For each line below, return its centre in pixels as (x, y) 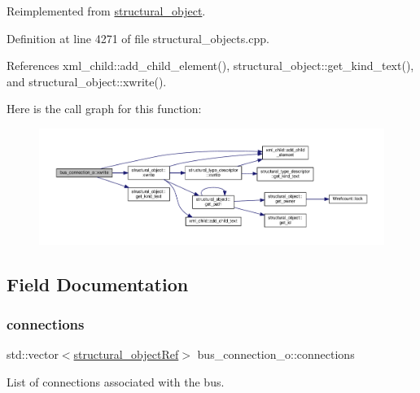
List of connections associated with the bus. (116, 381)
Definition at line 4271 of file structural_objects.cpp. (138, 38)
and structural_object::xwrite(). (87, 81)
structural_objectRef (126, 354)
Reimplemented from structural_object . (106, 11)
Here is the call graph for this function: (104, 109)
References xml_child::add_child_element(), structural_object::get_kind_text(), (210, 65)
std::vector (33, 354)
